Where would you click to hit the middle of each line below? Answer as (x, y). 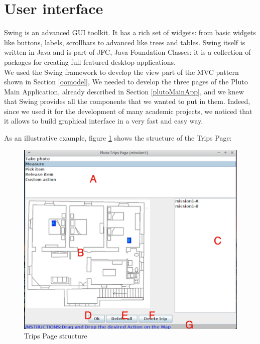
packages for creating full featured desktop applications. (90, 62)
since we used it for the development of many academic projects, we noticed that (128, 111)
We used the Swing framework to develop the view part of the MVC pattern (121, 72)
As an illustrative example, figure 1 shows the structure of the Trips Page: (118, 138)
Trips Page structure (56, 336)
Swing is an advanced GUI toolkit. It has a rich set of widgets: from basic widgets (130, 32)
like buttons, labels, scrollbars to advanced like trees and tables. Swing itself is (125, 42)
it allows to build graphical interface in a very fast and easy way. (104, 121)
